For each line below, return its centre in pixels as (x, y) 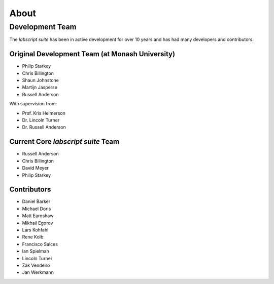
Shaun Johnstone (41, 80)
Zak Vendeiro (36, 265)
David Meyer (36, 168)
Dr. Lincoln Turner (41, 120)
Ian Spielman (36, 251)
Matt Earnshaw (38, 216)
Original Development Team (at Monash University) (92, 54)
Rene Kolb (33, 237)
